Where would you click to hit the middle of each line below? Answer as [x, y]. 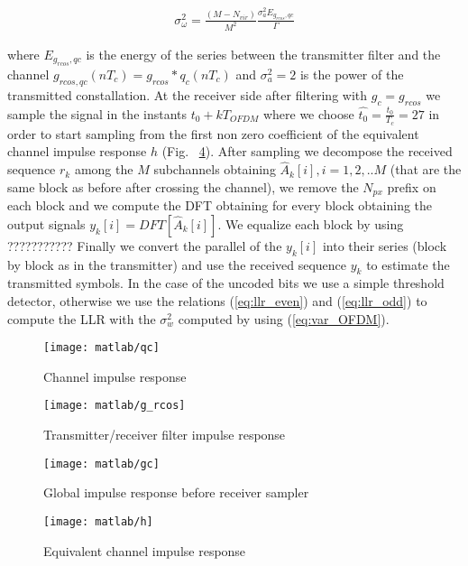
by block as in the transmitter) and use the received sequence [177, 264]
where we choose [308, 113]
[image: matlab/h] [98, 521]
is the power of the [352, 74]
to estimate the [408, 264]
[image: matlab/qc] [101, 348]
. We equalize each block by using [311, 223]
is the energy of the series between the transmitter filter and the [263, 54]
